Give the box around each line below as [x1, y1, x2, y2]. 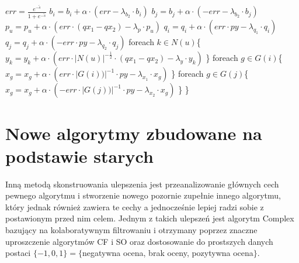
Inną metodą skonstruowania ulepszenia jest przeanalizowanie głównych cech [5, 177, 279, 190]
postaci [5, 247, 31, 259]
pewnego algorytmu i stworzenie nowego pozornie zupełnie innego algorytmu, [5, 189, 281, 201]
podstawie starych [5, 144, 154, 168]
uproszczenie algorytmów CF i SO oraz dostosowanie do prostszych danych [5, 235, 273, 247]
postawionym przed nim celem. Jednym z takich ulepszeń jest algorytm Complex [5, 212, 294, 224]
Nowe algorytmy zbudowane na [5, 121, 262, 145]
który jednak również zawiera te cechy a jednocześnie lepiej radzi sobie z [5, 200, 264, 213]
